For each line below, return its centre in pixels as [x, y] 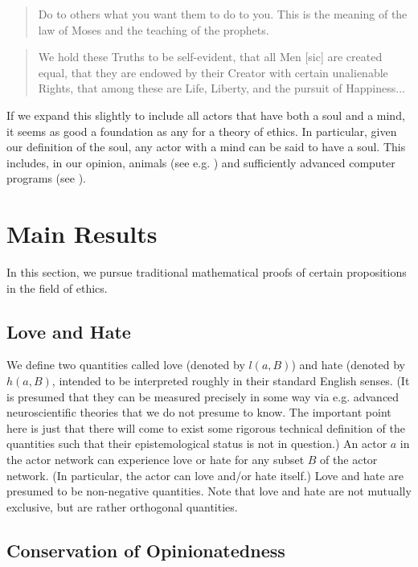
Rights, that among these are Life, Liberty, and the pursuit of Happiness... [221, 88]
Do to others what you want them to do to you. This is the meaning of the [223, 14]
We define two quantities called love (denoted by [126, 365]
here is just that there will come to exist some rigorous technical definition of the [206, 427]
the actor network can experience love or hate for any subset [156, 460]
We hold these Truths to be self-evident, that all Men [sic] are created [210, 57]
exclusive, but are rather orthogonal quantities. [122, 506]
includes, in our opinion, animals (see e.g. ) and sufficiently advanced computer [201, 162]
